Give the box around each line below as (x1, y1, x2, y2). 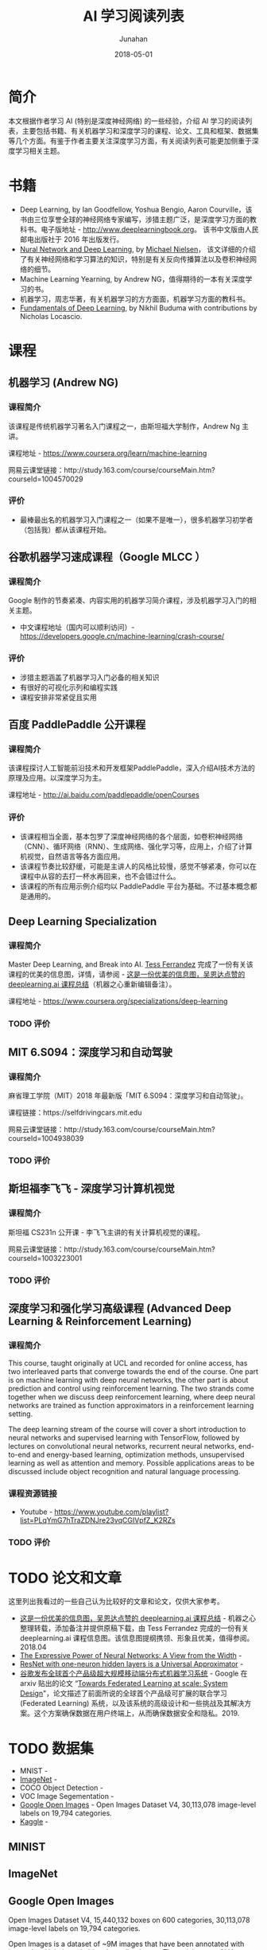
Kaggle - (19, 1817, 49, 1827)
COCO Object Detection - (19, 1783, 103, 1792)
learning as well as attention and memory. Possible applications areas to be (8, 1458, 255, 1468)
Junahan (118, 33, 149, 44)
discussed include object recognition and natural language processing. (8, 1467, 241, 1477)
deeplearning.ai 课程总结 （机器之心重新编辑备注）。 (8, 979, 176, 989)
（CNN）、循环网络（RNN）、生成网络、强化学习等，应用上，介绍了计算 (19, 841, 253, 851)
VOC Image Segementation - (19, 1792, 114, 1801)
